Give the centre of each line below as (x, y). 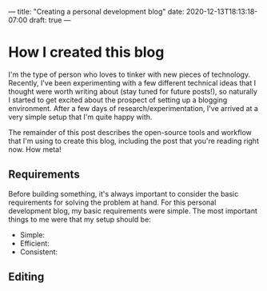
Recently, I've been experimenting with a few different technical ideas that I (132, 82)
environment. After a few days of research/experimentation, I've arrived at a (133, 108)
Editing (26, 277)
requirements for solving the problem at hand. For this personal (112, 202)
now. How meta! (35, 149)
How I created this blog (86, 52)
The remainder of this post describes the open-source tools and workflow (130, 132)
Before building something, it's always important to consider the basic (124, 193)
